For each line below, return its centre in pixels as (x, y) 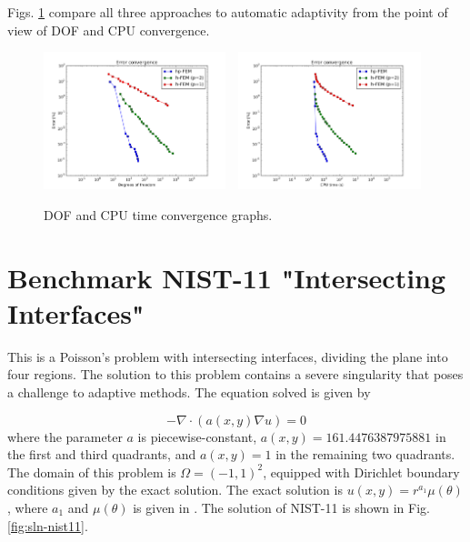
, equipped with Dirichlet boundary (361, 472)
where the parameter (65, 436)
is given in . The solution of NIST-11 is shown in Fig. (281, 508)
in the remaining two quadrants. (365, 454)
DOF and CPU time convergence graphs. (158, 214)
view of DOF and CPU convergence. (109, 30)
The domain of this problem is (92, 472)
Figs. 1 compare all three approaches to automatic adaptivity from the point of (228, 12)
